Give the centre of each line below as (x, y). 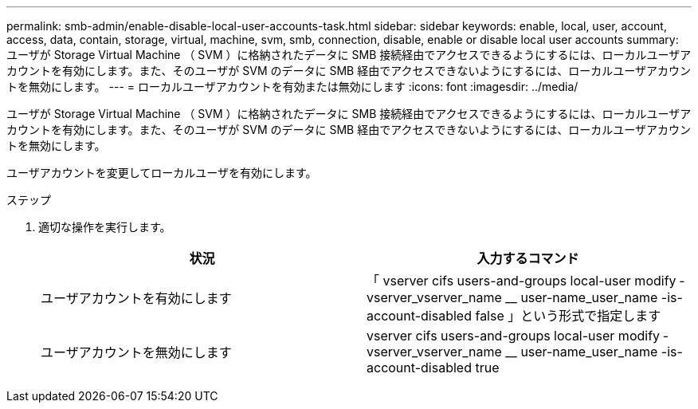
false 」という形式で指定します (568, 316)
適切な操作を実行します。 (105, 227)
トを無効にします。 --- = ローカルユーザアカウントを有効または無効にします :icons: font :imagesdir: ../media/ (292, 87)
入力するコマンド (528, 258)
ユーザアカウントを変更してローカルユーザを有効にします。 (162, 173)
